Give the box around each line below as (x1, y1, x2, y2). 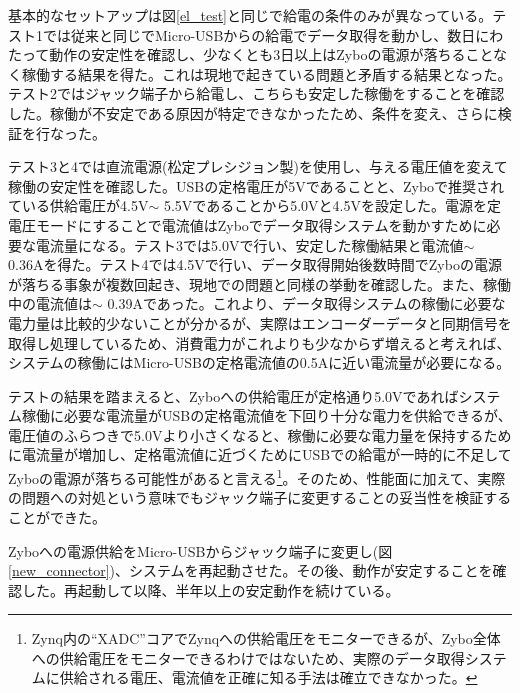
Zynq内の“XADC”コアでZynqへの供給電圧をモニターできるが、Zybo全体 (31, 628, 501, 649)
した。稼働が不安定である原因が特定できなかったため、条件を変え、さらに (8, 102, 498, 123)
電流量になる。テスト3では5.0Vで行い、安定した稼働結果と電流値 (35, 234, 464, 255)
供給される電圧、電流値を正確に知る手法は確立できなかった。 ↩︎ (59, 667, 478, 688)
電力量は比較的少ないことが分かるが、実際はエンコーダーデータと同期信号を (8, 312, 512, 333)
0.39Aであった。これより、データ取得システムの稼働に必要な (107, 293, 506, 314)
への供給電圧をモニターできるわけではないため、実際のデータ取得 (31, 647, 465, 668)
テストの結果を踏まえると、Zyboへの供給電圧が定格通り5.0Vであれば (8, 385, 459, 406)
